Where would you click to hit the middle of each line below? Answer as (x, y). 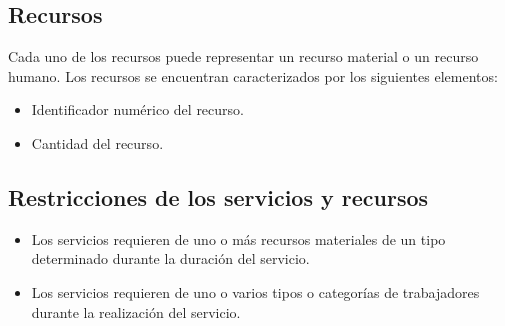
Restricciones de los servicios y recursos (218, 196)
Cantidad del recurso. (97, 142)
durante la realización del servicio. (136, 311)
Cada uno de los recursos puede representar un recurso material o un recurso (243, 56)
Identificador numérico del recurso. (137, 109)
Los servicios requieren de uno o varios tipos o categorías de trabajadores (255, 291)
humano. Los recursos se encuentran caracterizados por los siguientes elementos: (253, 75)
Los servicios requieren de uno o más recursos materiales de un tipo (238, 238)
